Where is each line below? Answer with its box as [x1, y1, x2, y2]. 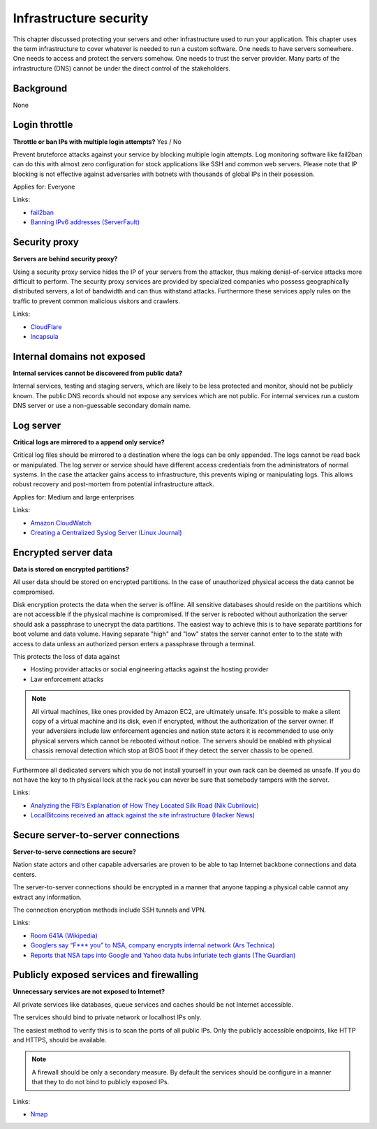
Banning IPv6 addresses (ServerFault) [30, 218, 140, 226]
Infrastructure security [13, 10, 149, 26]
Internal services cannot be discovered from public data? [13, 369, 183, 377]
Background [13, 82, 68, 94]
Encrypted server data [13, 546, 113, 558]
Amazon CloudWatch [30, 518, 91, 527]
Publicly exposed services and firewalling [13, 969, 199, 981]
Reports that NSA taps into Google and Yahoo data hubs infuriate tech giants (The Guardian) [30, 951, 296, 959]
